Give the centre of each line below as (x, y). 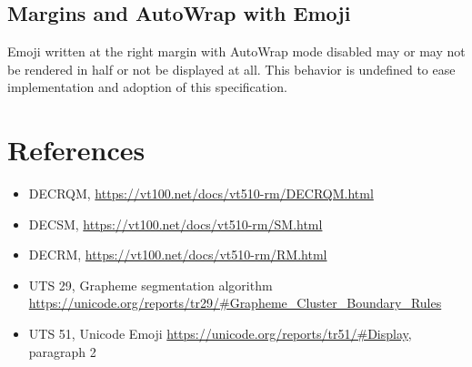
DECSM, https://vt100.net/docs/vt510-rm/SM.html (176, 224)
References (76, 150)
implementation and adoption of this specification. (147, 87)
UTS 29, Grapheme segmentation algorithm (151, 285)
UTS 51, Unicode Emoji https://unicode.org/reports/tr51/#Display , (220, 334)
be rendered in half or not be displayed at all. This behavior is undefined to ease (231, 69)
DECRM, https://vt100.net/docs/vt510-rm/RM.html (178, 255)
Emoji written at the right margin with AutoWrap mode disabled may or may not (236, 51)
